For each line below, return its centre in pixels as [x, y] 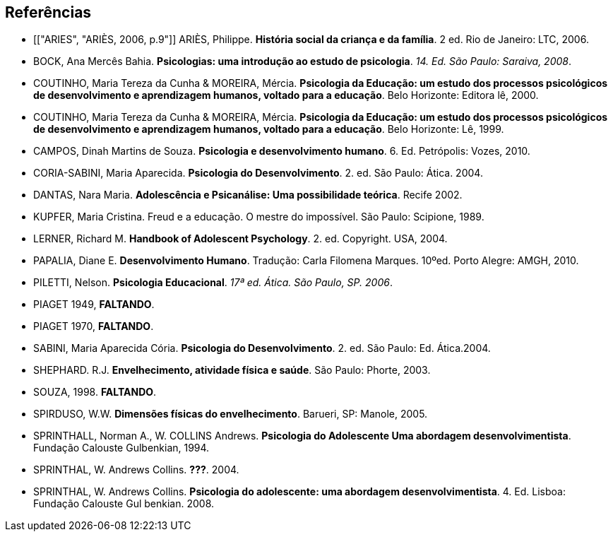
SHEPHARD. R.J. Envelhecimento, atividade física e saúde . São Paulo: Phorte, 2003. [232, 370]
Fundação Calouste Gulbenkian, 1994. [121, 448]
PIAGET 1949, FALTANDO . [94, 305]
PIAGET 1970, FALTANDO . [94, 326]
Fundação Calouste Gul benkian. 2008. [124, 504]
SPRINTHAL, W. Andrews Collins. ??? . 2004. [136, 470]
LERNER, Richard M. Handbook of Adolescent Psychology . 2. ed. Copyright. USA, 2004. [240, 239]
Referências [48, 12]
